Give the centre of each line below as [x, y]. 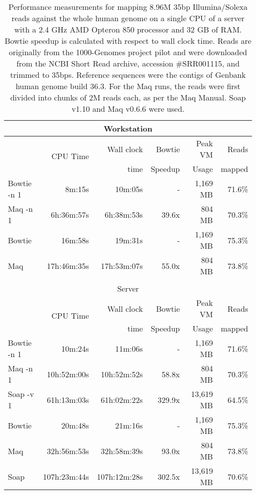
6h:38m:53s [124, 214]
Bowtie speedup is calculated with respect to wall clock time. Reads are [128, 41]
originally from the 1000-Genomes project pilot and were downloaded [128, 52]
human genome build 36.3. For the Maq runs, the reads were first [128, 86]
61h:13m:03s [68, 399]
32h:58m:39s [122, 451]
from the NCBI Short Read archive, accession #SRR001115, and [128, 63]
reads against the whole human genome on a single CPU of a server [128, 18]
